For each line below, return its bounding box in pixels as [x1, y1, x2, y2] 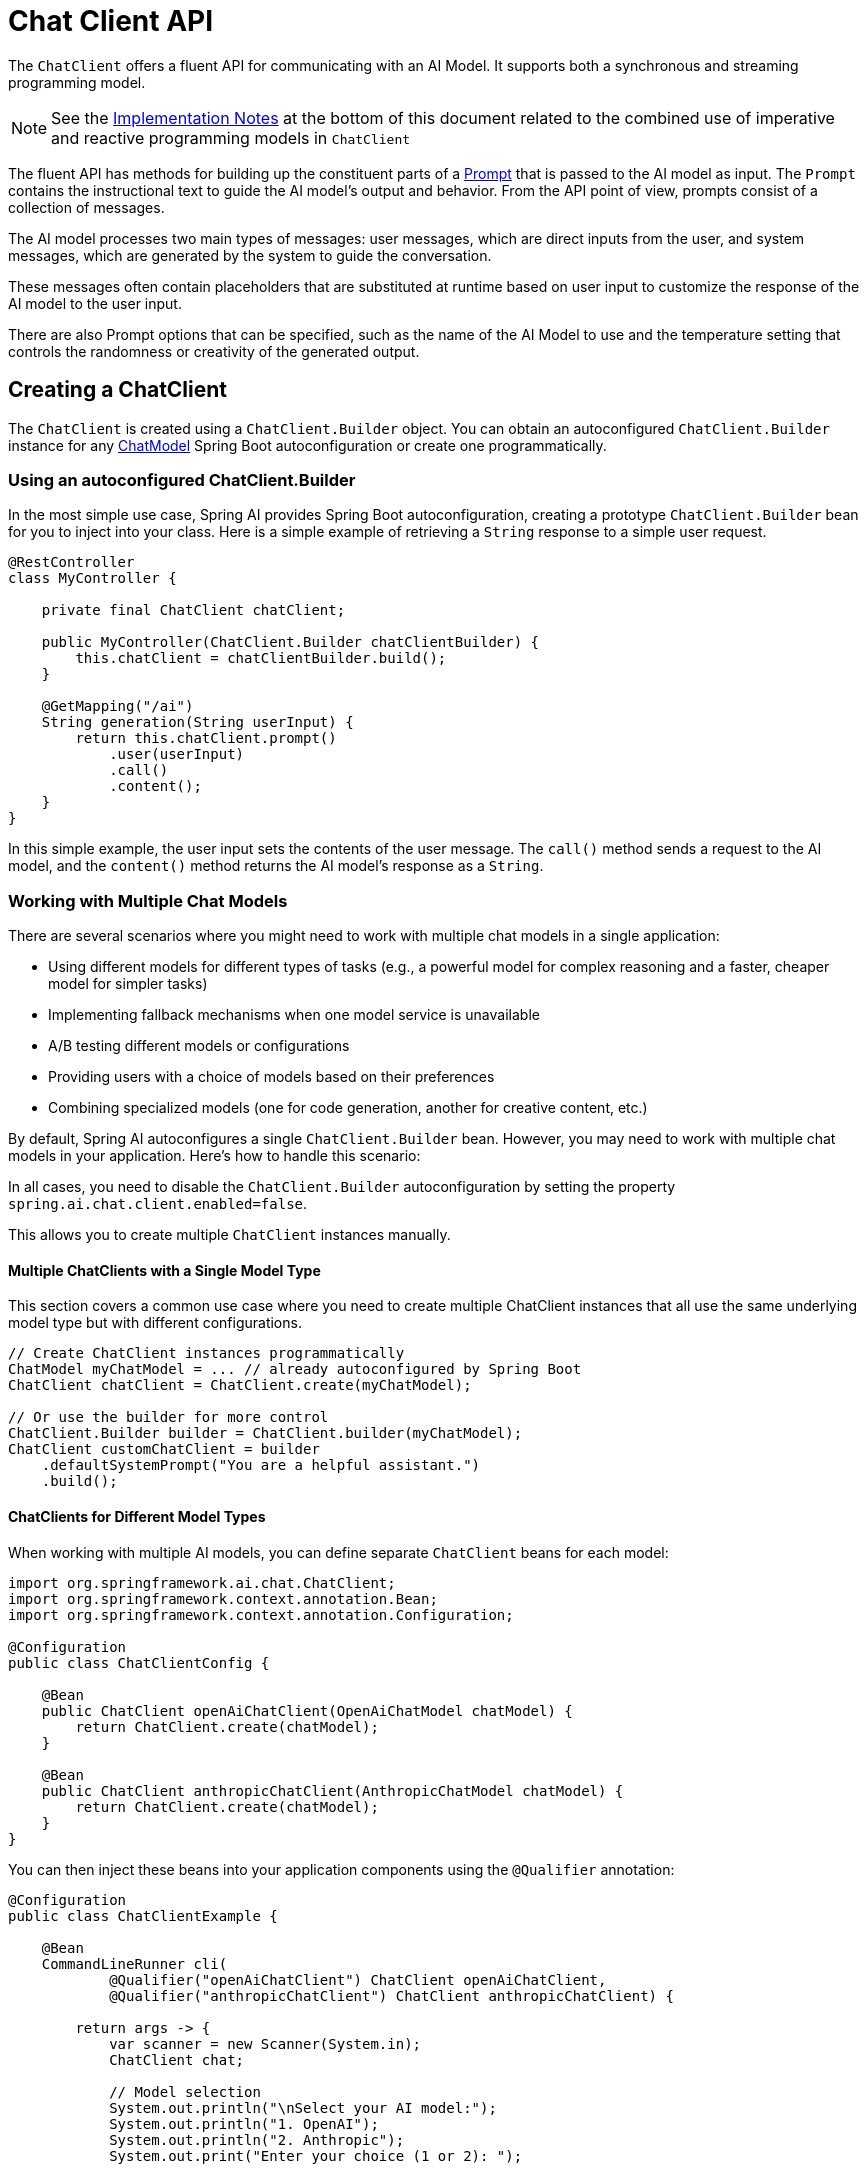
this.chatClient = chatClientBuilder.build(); [75, 650, 447, 667]
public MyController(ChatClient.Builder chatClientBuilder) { [41, 634, 540, 651]
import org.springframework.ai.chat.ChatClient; [8, 1574, 396, 1591]
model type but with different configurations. [8, 1314, 302, 1332]
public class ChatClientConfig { [8, 1654, 270, 1671]
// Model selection [109, 2083, 261, 2100]
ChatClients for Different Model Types [8, 1507, 266, 1525]
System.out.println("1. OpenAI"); [109, 2115, 379, 2132]
